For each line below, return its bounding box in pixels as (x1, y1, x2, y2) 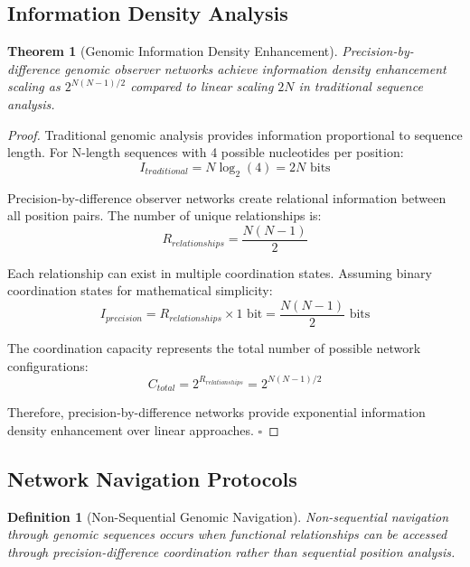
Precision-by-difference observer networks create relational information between (7, 188, 446, 207)
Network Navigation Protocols (7, 464, 297, 492)
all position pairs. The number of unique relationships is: (7, 206, 322, 225)
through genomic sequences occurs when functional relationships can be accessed (7, 525, 447, 544)
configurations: (7, 356, 89, 375)
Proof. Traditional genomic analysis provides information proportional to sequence (7, 125, 463, 144)
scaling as (7, 77, 61, 96)
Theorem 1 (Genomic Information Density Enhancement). (7, 42, 338, 60)
